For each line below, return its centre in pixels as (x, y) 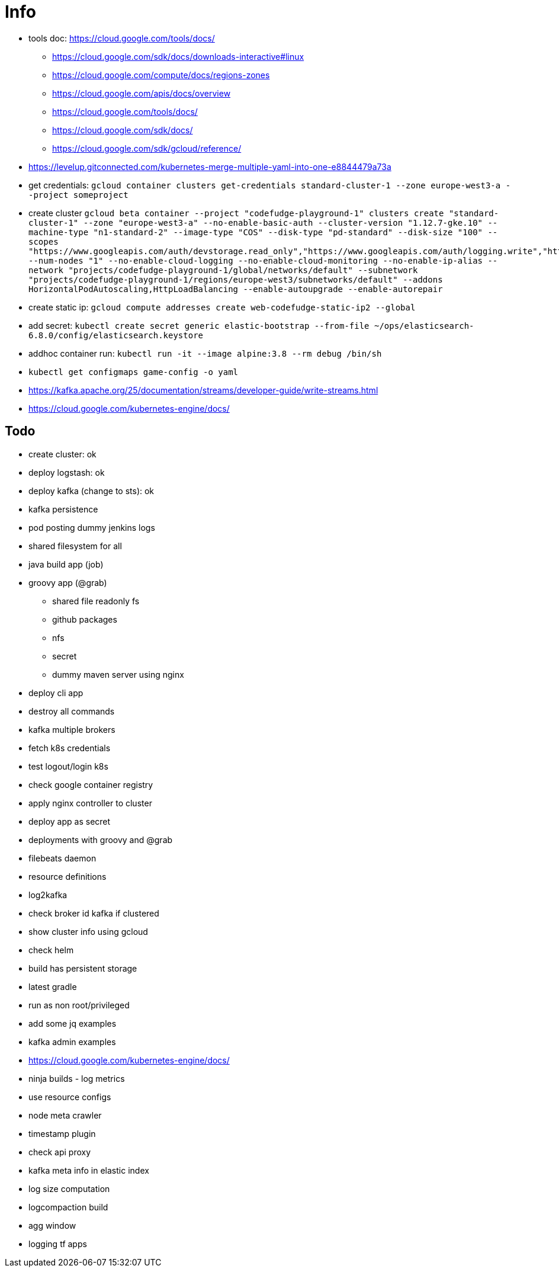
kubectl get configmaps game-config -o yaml (134, 372)
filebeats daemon (62, 858)
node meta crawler (65, 1115)
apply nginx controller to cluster (90, 803)
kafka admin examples (72, 1042)
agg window (52, 1225)
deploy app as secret (70, 821)
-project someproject (78, 195)
